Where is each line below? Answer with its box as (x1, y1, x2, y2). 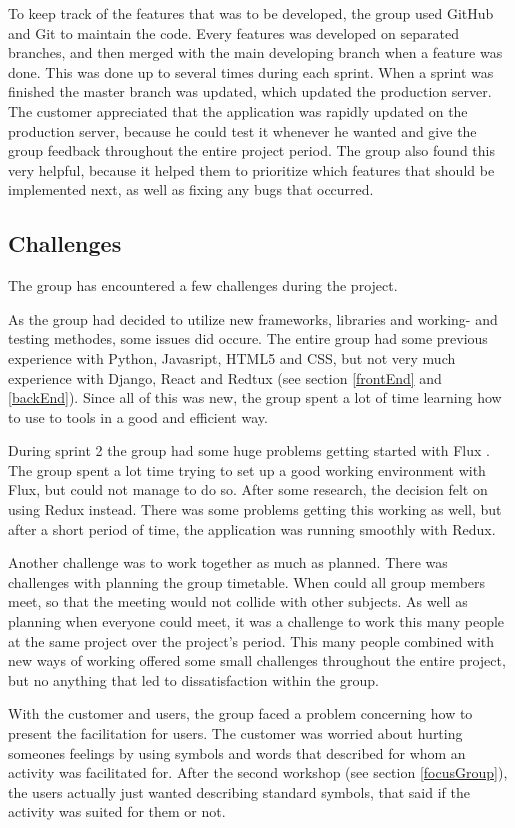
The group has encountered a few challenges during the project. (8, 275, 398, 296)
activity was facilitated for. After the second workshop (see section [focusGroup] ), (8, 762, 508, 783)
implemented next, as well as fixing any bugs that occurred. (8, 179, 374, 200)
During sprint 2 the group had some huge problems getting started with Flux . (8, 440, 490, 461)
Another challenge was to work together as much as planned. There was (8, 552, 448, 573)
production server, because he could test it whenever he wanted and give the (8, 120, 477, 141)
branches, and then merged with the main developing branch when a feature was (8, 42, 503, 63)
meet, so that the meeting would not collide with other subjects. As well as (8, 591, 468, 612)
